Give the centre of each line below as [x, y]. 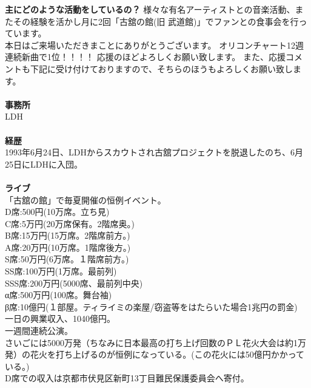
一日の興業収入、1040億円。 [60, 318]
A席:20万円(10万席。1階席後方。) [68, 247]
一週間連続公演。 [39, 331]
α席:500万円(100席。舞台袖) [59, 295]
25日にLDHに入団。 [44, 164]
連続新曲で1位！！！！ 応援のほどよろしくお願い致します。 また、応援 [145, 57]
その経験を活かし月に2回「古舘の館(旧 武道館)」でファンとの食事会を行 [156, 21]
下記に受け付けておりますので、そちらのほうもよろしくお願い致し [162, 68]
